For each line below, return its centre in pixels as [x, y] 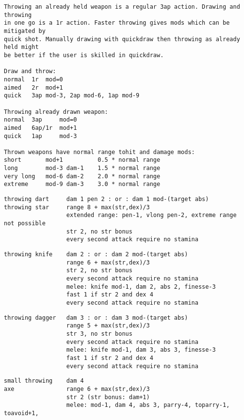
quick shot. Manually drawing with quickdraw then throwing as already [122, 39]
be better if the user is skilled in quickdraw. [84, 55]
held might [21, 47]
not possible [25, 224]
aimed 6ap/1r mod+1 [41, 128]
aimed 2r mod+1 [33, 87]
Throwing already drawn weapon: [56, 112]
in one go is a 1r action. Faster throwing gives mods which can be [117, 23]
